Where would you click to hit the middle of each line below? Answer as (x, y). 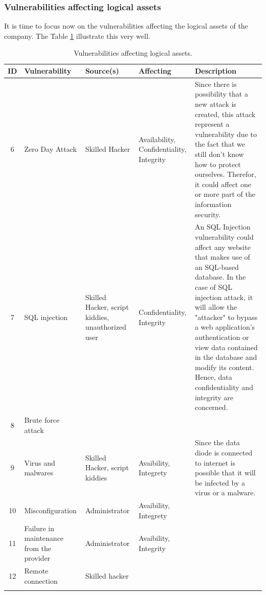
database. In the (220, 277)
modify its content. (224, 367)
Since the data (217, 442)
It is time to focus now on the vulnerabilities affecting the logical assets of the (126, 26)
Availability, (157, 139)
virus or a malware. (225, 493)
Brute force (42, 419)
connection (41, 580)
